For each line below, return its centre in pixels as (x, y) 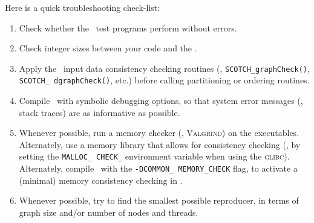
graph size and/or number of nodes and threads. (109, 212)
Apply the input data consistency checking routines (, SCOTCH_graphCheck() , (164, 68)
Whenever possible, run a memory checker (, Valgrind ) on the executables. (159, 133)
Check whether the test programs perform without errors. (128, 27)
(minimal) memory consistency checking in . (101, 180)
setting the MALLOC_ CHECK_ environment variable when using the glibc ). (154, 156)
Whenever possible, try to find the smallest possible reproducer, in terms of (159, 200)
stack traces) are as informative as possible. (100, 112)
